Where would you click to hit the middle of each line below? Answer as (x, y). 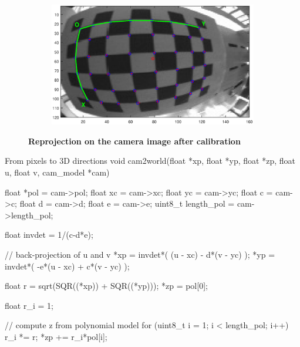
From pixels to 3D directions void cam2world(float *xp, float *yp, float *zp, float (150, 161)
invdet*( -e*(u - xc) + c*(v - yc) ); (67, 266)
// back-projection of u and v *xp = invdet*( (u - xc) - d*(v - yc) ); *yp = (140, 254)
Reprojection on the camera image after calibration (134, 141)
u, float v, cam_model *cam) (57, 172)
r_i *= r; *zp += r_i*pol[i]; (56, 336)
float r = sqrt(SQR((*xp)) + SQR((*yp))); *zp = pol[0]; (106, 286)
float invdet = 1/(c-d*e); (49, 235)
